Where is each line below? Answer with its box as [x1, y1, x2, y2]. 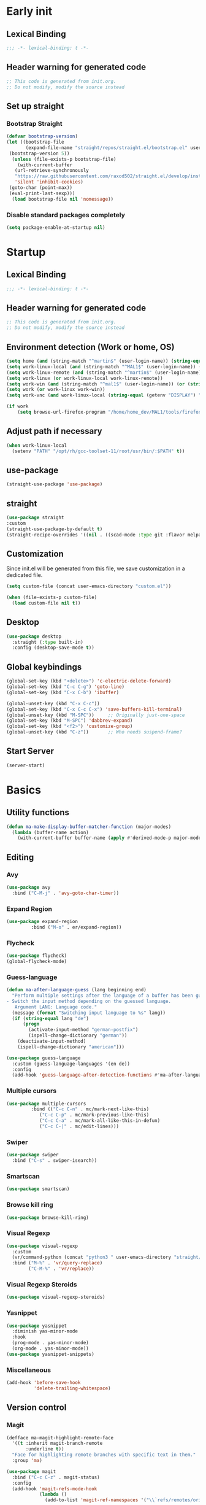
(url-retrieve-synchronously [14, 168, 89, 174]
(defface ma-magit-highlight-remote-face [6, 1434, 114, 1441]
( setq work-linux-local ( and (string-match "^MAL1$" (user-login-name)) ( [6, 363, 202, 369]
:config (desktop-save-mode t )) [12, 644, 95, 651]
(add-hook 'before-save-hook [6, 1380, 81, 1386]
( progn [22, 1021, 40, 1027]
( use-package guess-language [6, 1054, 81, 1061]
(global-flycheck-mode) [6, 959, 67, 965]
